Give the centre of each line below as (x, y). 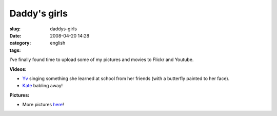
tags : (15, 50)
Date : (15, 35)
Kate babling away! (43, 86)
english (58, 43)
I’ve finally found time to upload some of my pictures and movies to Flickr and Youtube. (102, 60)
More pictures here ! (43, 105)
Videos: (18, 69)
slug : (15, 29)
